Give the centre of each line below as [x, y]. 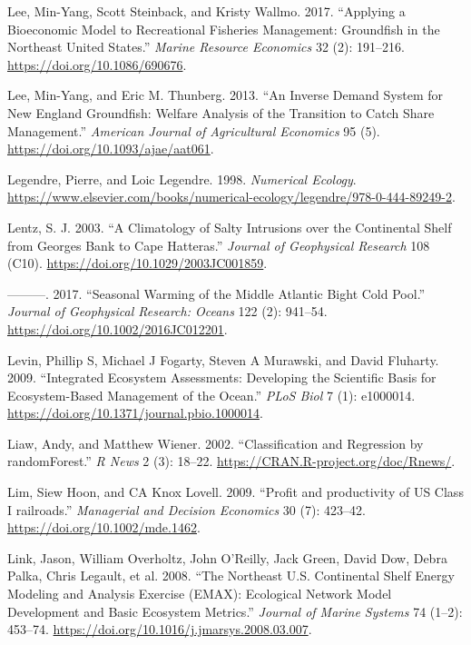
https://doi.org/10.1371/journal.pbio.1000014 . [135, 413]
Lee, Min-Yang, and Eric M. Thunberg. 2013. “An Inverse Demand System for [226, 95]
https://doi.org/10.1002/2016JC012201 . [118, 328]
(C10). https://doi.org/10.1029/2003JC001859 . [137, 263]
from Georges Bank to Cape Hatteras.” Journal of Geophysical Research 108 [219, 245]
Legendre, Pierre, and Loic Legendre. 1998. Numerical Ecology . [182, 179]
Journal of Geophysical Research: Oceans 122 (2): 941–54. [167, 311]
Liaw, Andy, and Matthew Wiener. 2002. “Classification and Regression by [216, 443]
